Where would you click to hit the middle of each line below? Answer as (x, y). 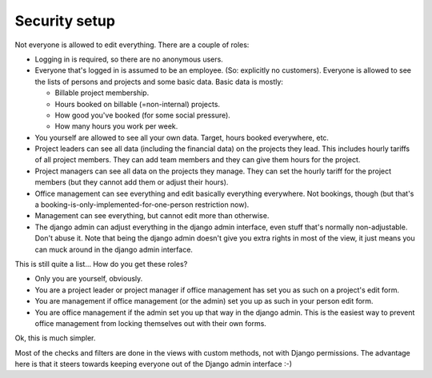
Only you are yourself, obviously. (89, 279)
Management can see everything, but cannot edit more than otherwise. (152, 216)
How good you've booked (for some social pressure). (143, 115)
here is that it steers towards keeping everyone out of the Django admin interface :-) (153, 364)
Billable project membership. (102, 93)
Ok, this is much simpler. (55, 338)
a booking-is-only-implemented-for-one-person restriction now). (142, 205)
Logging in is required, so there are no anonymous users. (129, 59)
